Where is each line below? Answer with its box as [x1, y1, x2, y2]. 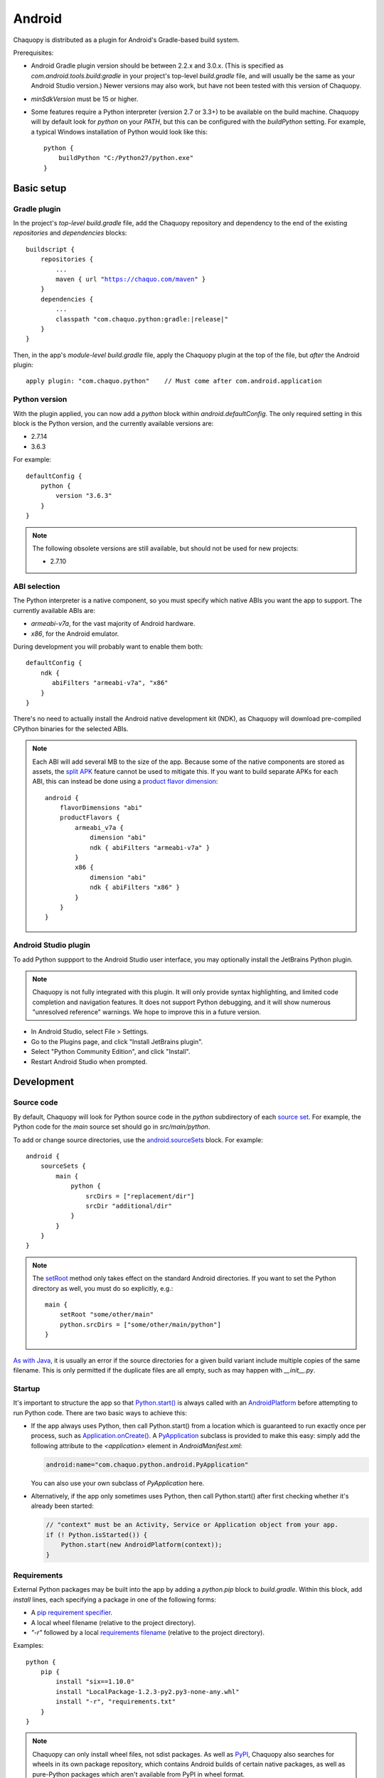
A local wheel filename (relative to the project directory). [31, 1618, 196, 1627]
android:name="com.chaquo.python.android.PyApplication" [46, 1460, 249, 1469]
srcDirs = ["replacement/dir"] [85, 1192, 195, 1200]
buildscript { [26, 245, 75, 253]
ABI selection [13, 582, 60, 592]
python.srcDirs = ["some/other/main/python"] [59, 1320, 222, 1329]
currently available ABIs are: [13, 606, 96, 614]
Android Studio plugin [13, 940, 91, 950]
